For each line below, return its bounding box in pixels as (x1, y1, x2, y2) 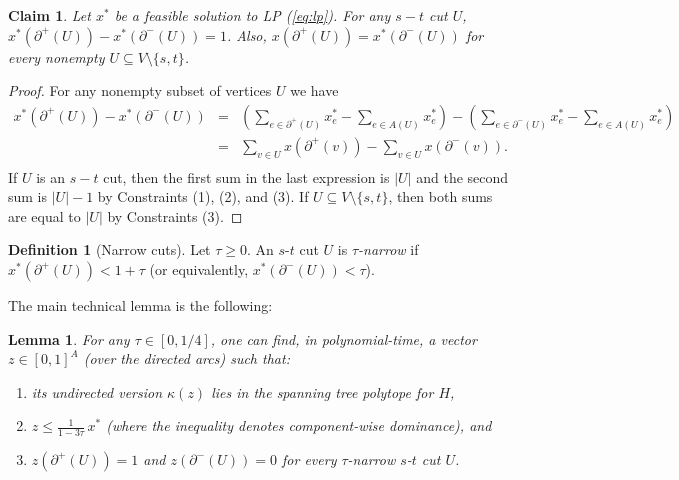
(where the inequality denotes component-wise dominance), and (106, 415, 492, 436)
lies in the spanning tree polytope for (211, 381, 434, 402)
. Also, (226, 24, 267, 45)
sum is (8, 186, 48, 207)
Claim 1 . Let (8, 5, 91, 25)
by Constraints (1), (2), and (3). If (97, 186, 309, 207)
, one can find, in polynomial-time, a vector (210, 328, 477, 349)
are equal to (8, 205, 81, 226)
